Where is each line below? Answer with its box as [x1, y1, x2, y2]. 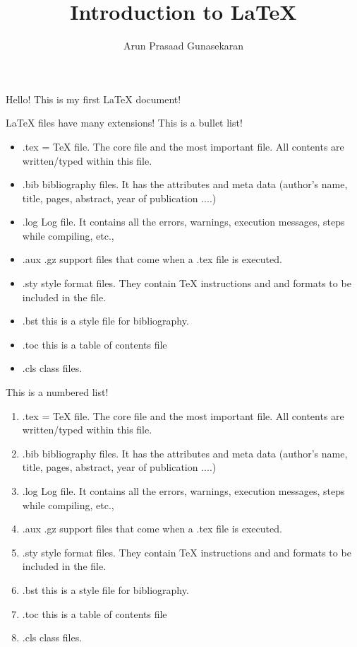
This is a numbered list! [6, 385, 109, 400]
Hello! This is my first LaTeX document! [6, 91, 181, 106]
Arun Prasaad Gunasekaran [123, 38, 244, 53]
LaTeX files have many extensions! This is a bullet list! [6, 115, 243, 130]
